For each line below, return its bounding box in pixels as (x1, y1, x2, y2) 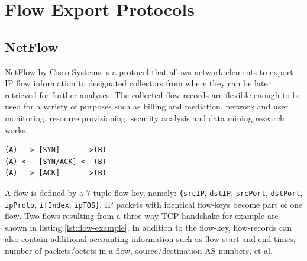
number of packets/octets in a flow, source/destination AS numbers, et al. (5, 244, 273, 257)
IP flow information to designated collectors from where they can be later (5, 77, 272, 89)
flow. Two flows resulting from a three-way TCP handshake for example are (5, 210, 279, 222)
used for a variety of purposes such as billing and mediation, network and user (5, 100, 289, 112)
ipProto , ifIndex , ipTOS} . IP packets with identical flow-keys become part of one (5, 198, 303, 210)
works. (5, 123, 28, 136)
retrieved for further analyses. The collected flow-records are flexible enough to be (5, 88, 301, 101)
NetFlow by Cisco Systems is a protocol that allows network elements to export (5, 65, 293, 78)
